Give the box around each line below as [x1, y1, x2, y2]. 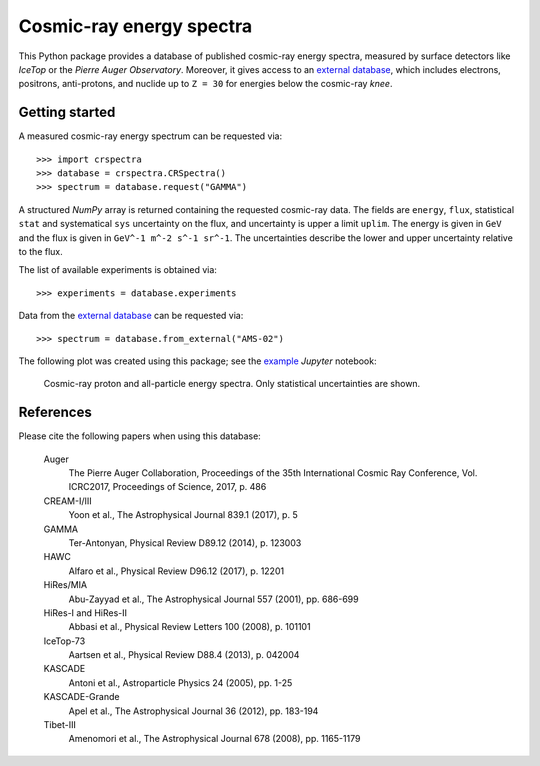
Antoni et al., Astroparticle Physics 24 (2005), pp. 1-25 [68, 676, 293, 689]
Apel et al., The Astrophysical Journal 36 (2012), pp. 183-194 [68, 705, 319, 717]
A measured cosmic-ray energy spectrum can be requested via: [18, 130, 283, 142]
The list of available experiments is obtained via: [18, 264, 217, 276]
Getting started [18, 104, 116, 121]
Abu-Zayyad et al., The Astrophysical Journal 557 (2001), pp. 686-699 [68, 593, 359, 605]
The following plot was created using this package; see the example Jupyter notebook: [18, 355, 377, 367]
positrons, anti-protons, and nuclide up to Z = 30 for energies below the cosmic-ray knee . [18, 78, 393, 90]
